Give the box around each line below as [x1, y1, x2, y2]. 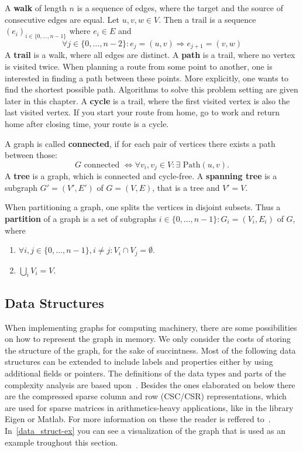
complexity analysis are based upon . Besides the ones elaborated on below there [5, 378, 295, 391]
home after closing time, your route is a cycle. [5, 118, 169, 129]
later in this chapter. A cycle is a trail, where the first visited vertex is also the [5, 94, 290, 107]
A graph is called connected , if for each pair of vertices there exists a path [5, 137, 276, 149]
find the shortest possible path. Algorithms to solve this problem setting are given [5, 83, 298, 95]
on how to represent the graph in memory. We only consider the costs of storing [5, 333, 291, 345]
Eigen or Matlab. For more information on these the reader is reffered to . [5, 413, 271, 425]
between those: [5, 149, 57, 161]
